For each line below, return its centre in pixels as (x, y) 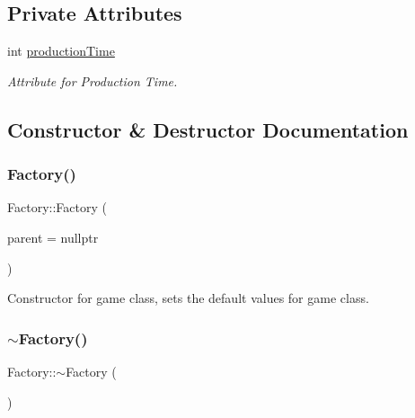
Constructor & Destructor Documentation (208, 129)
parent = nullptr (53, 237)
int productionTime (61, 51)
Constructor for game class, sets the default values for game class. (188, 298)
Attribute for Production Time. (93, 80)
